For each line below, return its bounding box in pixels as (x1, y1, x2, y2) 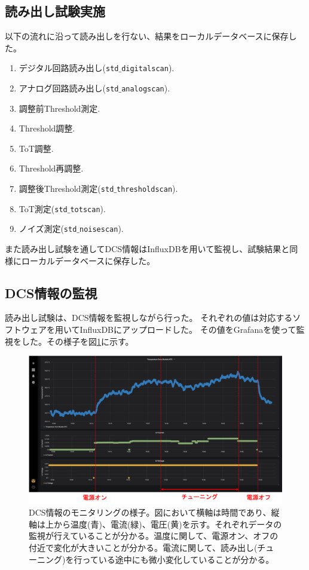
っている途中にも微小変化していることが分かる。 (82, 553, 274, 565)
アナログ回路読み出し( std (19, 82, 119, 94)
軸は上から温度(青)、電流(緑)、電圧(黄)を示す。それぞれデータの (29, 517, 282, 530)
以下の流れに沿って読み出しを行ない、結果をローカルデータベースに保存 (5, 30, 289, 42)
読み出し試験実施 (5, 2, 105, 20)
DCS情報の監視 (5, 283, 97, 302)
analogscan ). (121, 82, 170, 94)
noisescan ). (79, 222, 124, 235)
